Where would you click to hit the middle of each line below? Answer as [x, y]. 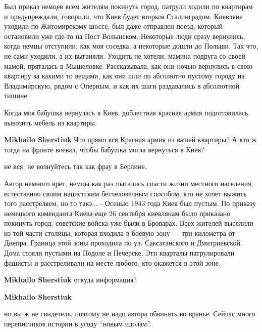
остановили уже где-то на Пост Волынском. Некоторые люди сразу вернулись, [125, 36]
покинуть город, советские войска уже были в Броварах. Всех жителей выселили [129, 223]
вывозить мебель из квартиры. [50, 122]
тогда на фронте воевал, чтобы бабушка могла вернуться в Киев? [104, 149]
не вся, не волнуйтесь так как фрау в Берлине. [75, 166]
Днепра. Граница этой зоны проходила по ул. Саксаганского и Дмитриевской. [123, 243]
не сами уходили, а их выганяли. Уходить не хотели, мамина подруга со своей [125, 55]
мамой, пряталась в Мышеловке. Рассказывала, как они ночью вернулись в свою [128, 66]
